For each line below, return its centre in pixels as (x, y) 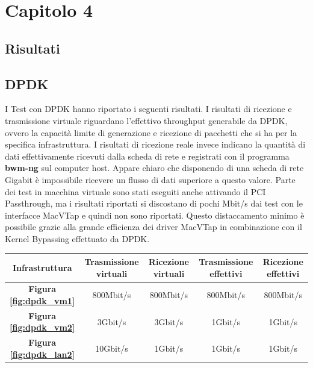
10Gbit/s (112, 348)
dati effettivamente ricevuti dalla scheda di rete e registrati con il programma (147, 156)
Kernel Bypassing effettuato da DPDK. (77, 238)
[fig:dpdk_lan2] (42, 354)
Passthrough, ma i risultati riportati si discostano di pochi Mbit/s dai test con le (154, 203)
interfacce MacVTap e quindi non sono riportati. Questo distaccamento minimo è (155, 215)
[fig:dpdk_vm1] (42, 301)
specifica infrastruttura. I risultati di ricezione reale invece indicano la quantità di (155, 144)
